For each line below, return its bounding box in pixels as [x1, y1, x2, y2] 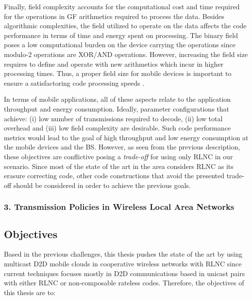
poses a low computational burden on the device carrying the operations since [4, 39, 235, 50]
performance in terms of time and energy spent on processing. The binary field [4, 30, 238, 40]
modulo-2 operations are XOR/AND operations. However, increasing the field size [4, 49, 248, 59]
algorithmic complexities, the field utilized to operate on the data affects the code [4, 20, 247, 31]
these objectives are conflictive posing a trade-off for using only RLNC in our [4, 151, 233, 161]
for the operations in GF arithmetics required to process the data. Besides [4, 11, 224, 21]
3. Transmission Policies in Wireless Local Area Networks [4, 201, 235, 213]
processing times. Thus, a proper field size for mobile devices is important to [4, 68, 232, 78]
